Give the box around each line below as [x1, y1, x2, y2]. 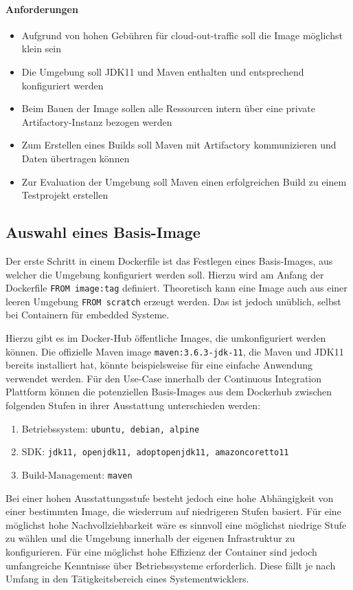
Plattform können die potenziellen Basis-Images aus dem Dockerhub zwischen [5, 384, 332, 399]
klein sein [21, 41, 62, 56]
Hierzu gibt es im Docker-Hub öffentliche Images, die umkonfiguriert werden [5, 331, 326, 345]
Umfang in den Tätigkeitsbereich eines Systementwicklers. [5, 571, 249, 586]
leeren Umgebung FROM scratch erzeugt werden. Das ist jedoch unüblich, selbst [5, 294, 341, 308]
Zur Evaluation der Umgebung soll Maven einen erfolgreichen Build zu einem [21, 174, 347, 188]
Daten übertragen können [21, 151, 130, 165]
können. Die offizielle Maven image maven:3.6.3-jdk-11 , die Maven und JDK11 [5, 344, 344, 358]
